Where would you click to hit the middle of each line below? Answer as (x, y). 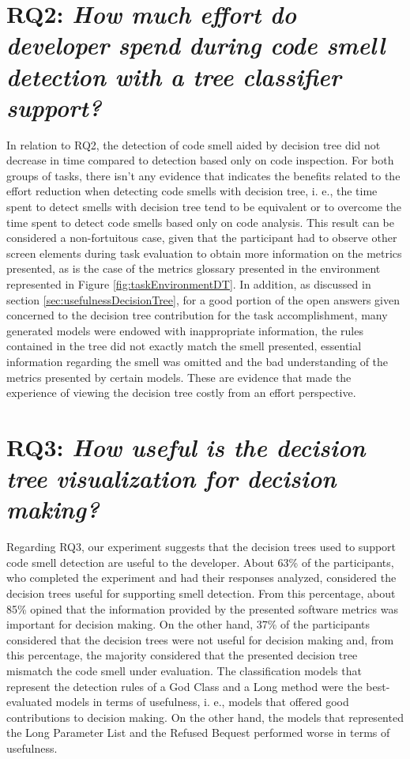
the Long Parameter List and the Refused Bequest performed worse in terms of (198, 733)
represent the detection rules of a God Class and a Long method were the (184, 686)
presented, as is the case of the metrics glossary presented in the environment (194, 268)
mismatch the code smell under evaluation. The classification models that (184, 671)
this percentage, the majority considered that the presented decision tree (182, 655)
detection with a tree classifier (174, 76)
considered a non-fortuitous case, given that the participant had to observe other (202, 238)
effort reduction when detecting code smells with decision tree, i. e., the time (192, 191)
